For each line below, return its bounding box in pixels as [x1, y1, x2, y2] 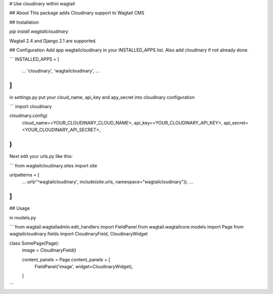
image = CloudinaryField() [22, 247, 77, 253]
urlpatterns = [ [9, 171, 40, 178]
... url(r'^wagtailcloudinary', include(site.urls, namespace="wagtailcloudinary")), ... [22, 179, 194, 185]
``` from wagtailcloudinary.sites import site [9, 162, 98, 168]
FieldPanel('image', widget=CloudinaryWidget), [34, 263, 133, 269]
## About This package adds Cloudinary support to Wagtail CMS [9, 10, 145, 16]
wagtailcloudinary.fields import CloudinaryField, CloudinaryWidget [9, 231, 148, 237]
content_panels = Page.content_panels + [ [22, 256, 111, 262]
